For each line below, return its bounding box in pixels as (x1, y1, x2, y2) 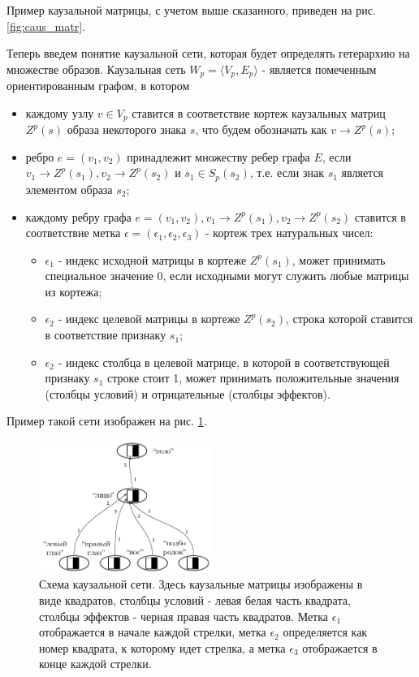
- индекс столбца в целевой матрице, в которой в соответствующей (58, 353, 390, 370)
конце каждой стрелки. (39, 655, 152, 672)
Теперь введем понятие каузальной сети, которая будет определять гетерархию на (6, 45, 410, 62)
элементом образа (25, 180, 113, 197)
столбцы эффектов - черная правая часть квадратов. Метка (39, 607, 329, 624)
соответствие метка (25, 224, 121, 241)
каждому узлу (25, 104, 94, 121)
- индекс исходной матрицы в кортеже (58, 251, 247, 268)
